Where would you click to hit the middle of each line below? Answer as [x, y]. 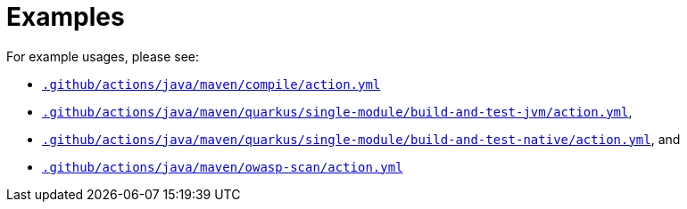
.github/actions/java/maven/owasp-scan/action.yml [223, 167]
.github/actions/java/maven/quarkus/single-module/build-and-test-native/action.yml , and [361, 139]
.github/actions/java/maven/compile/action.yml [211, 84]
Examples [66, 17]
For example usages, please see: [103, 56]
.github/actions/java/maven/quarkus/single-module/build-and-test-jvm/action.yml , [337, 111]
